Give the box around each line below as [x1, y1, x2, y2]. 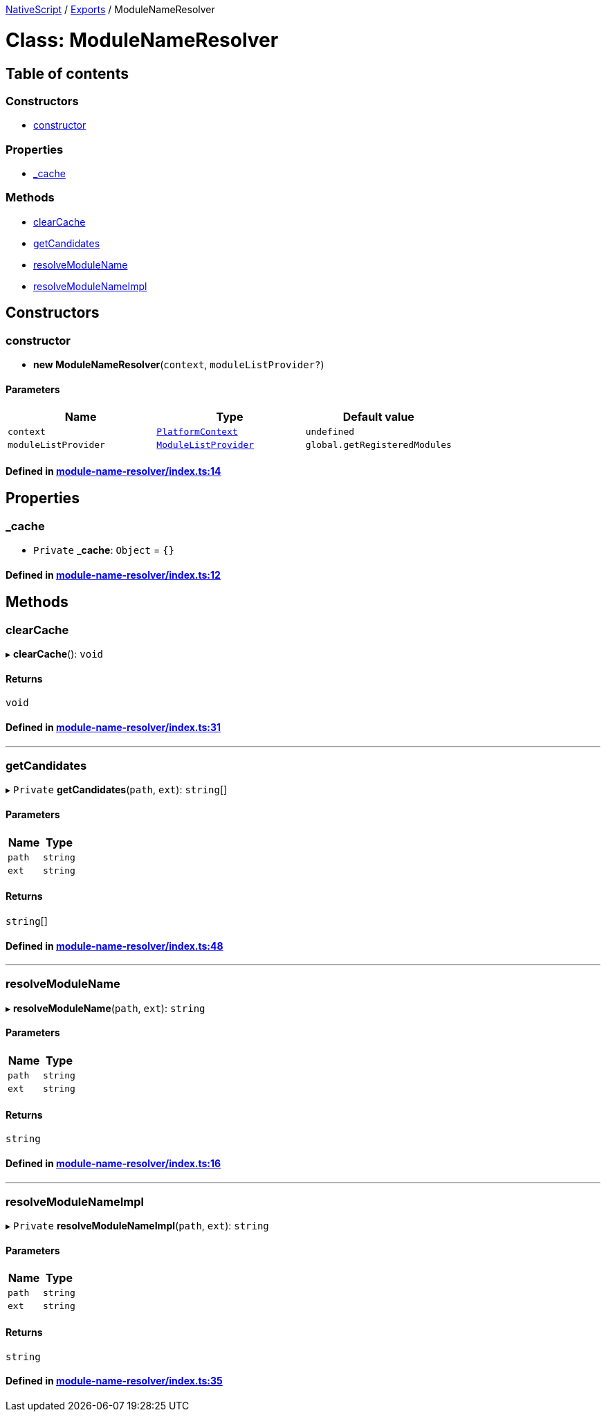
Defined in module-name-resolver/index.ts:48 [6, 939, 223, 952]
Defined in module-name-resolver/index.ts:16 [6, 1157, 221, 1169]
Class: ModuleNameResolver [6, 28, 279, 52]
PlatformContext [156, 426, 238, 437]
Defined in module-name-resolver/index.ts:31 [6, 721, 221, 734]
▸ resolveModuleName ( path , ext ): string [6, 1002, 205, 1014]
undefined [305, 426, 355, 437]
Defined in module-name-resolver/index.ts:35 [6, 1375, 223, 1387]
